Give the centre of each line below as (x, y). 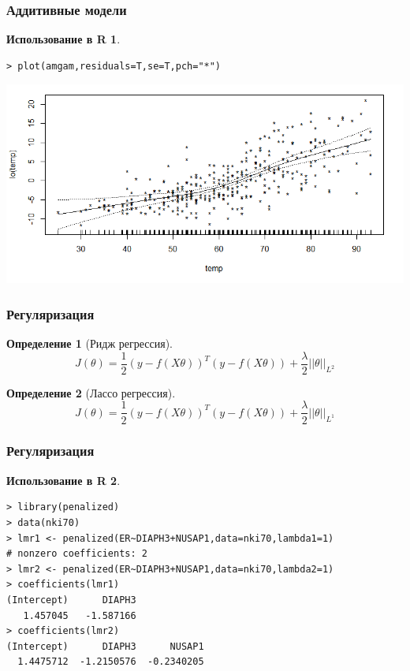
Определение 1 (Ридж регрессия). (89, 343)
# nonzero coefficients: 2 (77, 554)
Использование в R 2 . (63, 480)
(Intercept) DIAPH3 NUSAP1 (105, 646)
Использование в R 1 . (63, 39)
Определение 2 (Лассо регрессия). (91, 392)
